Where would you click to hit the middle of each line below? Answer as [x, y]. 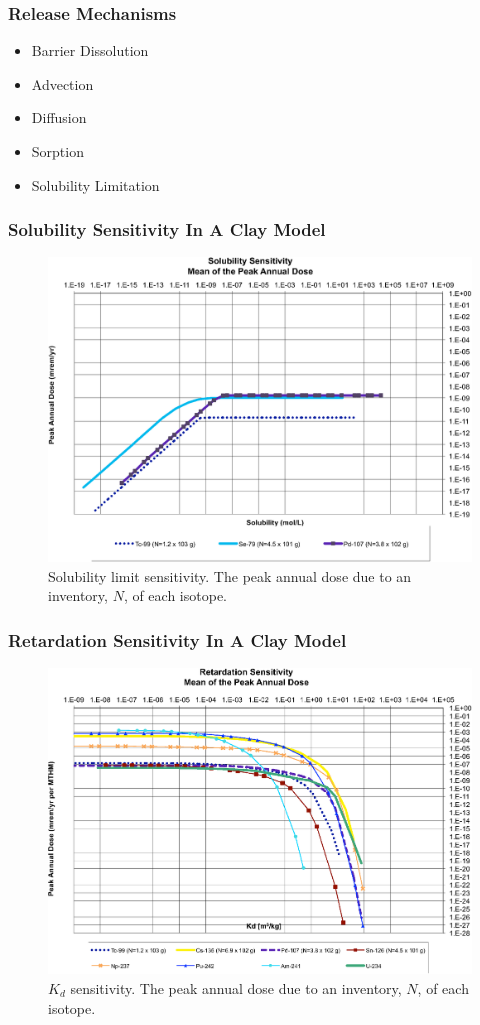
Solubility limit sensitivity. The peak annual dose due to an [230, 575]
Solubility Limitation [95, 184]
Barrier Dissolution [90, 50]
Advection [62, 83]
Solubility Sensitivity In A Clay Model [167, 229]
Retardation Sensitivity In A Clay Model [177, 639]
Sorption [57, 151]
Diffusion [59, 117]
